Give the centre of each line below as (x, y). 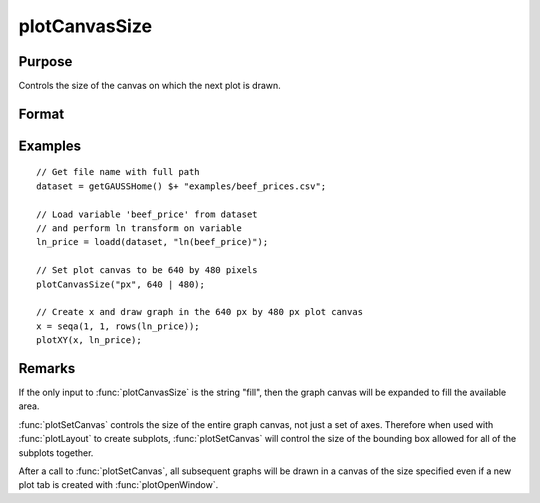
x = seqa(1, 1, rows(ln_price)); (118, 326)
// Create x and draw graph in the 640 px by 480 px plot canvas (200, 312)
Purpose (45, 61)
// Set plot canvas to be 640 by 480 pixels (147, 270)
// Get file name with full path (118, 172)
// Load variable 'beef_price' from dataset (147, 214)
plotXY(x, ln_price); (89, 340)
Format (41, 113)
